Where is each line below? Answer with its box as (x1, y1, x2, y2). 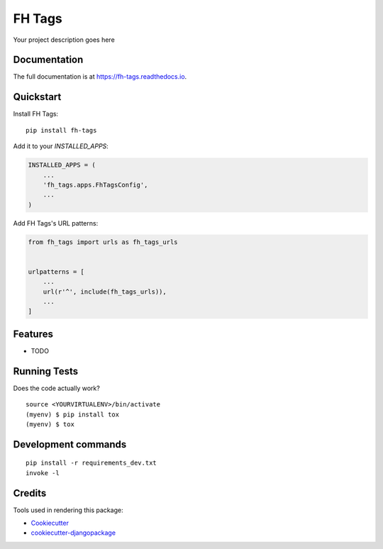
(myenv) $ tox (26, 420, 74, 428)
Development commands (13, 438, 127, 450)
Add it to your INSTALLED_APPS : (13, 142, 109, 150)
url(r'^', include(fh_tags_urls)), (43, 287, 167, 296)
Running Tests (13, 365, 78, 377)
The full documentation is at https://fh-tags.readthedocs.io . (13, 72, 187, 81)
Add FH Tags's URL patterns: (13, 218, 99, 227)
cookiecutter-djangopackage (30, 528, 116, 537)
